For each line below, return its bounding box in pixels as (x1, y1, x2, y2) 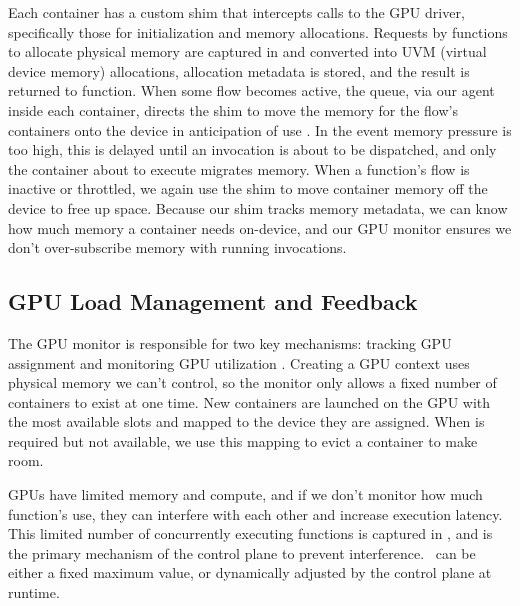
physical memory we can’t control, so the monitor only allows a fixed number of (8, 372, 497, 393)
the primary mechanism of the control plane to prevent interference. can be (8, 542, 476, 563)
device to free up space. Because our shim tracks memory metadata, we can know (8, 197, 508, 218)
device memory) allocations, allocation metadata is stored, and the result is (8, 60, 470, 81)
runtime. (8, 582, 60, 603)
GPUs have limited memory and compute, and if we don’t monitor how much (8, 484, 483, 505)
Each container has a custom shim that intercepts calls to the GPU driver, (8, 2, 465, 22)
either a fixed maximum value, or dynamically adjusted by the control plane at (8, 562, 492, 583)
